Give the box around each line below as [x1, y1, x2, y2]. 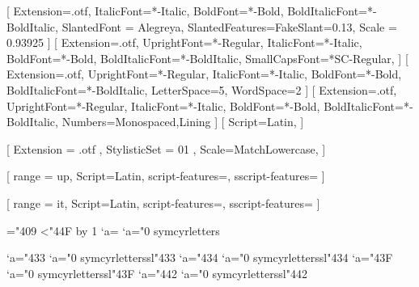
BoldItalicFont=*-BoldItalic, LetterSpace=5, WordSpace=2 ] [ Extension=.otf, [6, 81, 397, 98]
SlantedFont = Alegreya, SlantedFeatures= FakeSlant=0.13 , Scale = [61, 18, 397, 35]
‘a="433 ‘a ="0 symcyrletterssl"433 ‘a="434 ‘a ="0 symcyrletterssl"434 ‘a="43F [6, 249, 393, 266]
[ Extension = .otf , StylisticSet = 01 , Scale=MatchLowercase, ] [6, 140, 326, 157]
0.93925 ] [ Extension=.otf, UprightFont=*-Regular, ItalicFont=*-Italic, [6, 34, 362, 51]
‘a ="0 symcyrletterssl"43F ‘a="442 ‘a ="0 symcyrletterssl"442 [6, 264, 307, 281]
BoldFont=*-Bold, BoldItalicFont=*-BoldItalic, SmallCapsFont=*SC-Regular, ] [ [6, 49, 408, 66]
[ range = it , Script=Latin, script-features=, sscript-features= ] [6, 194, 320, 211]
